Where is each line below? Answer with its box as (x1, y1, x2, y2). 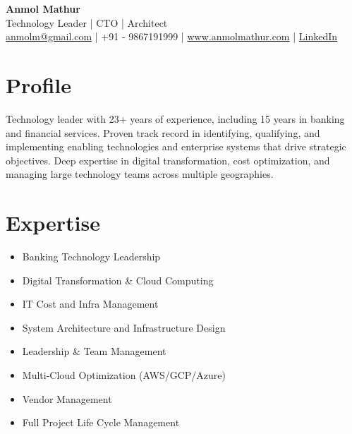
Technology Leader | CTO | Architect (6, 15, 168, 30)
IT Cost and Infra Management (22, 296, 159, 311)
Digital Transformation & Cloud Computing (22, 272, 214, 287)
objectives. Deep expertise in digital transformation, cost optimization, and (6, 152, 330, 167)
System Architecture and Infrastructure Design (22, 320, 226, 334)
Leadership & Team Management (22, 344, 166, 358)
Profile (6, 70, 71, 99)
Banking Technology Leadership (22, 249, 161, 263)
